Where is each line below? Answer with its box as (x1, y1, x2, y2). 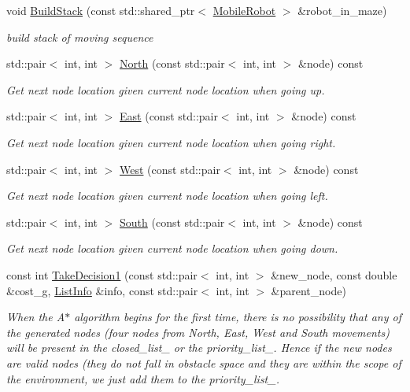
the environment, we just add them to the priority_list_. (6, 370, 279, 386)
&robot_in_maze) (297, 2, 387, 18)
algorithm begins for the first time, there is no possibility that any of (74, 309, 401, 325)
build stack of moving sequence (6, 28, 153, 45)
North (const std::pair (120, 55, 225, 72)
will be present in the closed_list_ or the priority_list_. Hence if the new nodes (6, 339, 392, 356)
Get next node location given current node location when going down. (6, 240, 338, 257)
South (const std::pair (120, 213, 225, 230)
